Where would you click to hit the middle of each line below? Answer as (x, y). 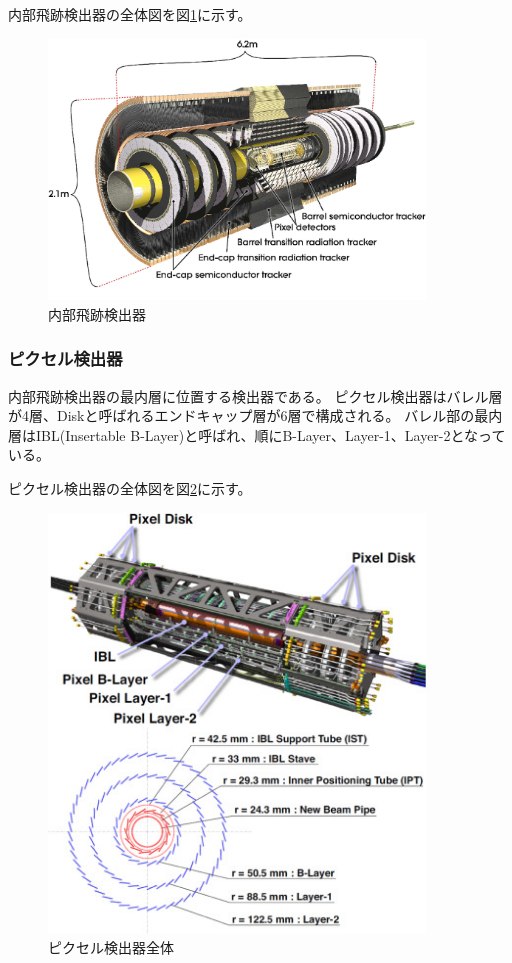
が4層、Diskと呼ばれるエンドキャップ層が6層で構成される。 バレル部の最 (248, 415)
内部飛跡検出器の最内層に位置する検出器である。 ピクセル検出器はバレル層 (255, 395)
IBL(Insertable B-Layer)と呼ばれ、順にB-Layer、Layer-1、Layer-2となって (270, 434)
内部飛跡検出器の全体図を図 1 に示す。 (130, 14)
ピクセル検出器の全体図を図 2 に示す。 (130, 488)
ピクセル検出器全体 (111, 947)
